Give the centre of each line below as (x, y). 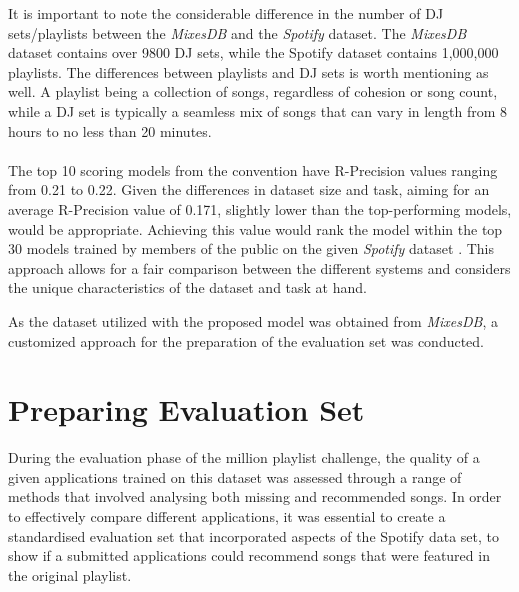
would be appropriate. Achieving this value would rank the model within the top (255, 228)
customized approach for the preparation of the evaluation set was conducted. (246, 340)
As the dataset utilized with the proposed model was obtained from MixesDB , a (253, 320)
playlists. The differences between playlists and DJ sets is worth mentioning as (248, 71)
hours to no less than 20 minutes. (110, 130)
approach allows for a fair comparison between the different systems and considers (259, 267)
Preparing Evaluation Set (186, 409)
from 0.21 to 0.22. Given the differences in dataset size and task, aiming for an (249, 189)
